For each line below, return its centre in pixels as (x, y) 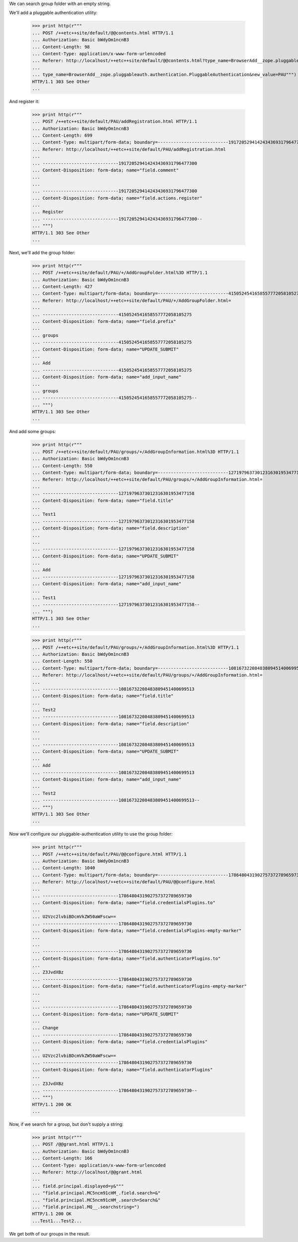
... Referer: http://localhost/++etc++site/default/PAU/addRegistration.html (129, 149)
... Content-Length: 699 (62, 136)
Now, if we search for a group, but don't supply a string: (66, 1124)
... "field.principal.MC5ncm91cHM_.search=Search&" (96, 1200)
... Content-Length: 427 (62, 287)
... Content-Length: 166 (62, 1158)
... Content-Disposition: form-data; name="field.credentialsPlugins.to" (124, 903)
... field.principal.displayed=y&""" (78, 1186)
